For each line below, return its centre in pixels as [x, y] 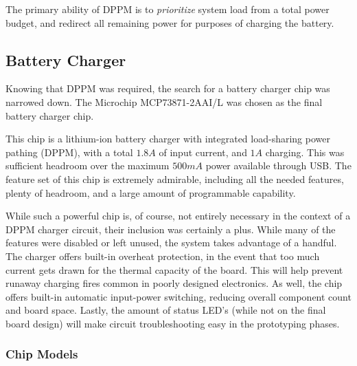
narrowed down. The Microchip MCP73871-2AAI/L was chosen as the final [164, 101]
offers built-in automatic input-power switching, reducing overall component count [178, 296]
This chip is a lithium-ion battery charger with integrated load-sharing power [168, 139]
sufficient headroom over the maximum [88, 165]
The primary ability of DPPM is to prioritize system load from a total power [168, 9]
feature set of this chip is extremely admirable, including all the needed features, [175, 179]
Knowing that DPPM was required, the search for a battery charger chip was [168, 88]
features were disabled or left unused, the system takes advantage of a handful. [171, 243]
